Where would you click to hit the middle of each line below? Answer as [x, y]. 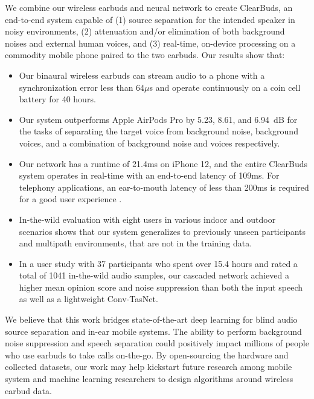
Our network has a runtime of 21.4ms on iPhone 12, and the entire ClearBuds [163, 163]
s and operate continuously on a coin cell [225, 87]
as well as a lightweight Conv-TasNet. [88, 299]
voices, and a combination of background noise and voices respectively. [149, 143]
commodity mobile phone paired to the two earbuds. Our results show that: [145, 55]
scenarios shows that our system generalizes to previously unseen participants [162, 231]
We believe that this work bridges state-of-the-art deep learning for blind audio [151, 319]
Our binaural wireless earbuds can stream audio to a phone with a [142, 75]
